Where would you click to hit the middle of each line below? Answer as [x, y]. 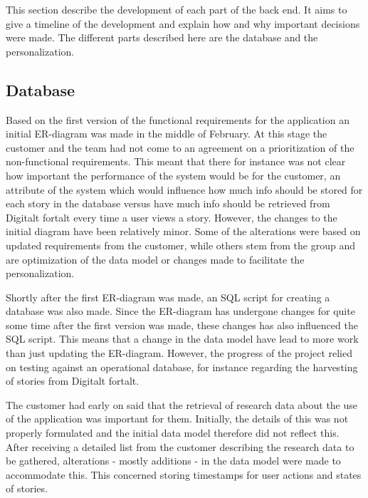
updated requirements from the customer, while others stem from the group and [180, 245]
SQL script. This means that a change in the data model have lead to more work [182, 339]
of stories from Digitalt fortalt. [73, 381]
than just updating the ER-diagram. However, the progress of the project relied [179, 353]
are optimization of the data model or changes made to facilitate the [155, 259]
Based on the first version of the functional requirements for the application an [178, 119]
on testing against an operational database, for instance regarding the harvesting [182, 367]
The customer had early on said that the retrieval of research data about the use [182, 404]
